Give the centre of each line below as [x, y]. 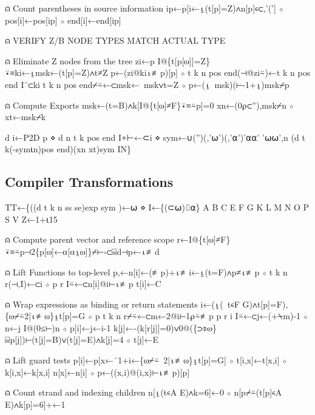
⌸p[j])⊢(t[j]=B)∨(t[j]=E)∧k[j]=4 [64, 339]
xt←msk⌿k [25, 117]
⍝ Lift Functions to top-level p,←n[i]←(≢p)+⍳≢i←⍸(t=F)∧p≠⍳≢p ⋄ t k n [146, 272]
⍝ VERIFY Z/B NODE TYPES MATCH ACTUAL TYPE [115, 40]
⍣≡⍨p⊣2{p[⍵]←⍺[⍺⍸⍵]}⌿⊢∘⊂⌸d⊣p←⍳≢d [82, 251]
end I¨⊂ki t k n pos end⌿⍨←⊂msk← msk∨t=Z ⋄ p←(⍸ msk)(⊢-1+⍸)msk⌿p [147, 84]
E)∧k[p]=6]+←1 [35, 404]
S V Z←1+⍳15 [31, 219]
